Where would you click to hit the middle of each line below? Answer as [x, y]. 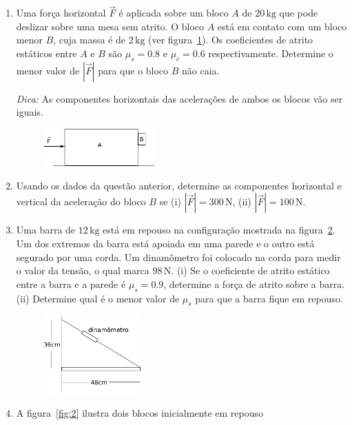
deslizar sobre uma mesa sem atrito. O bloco [110, 26]
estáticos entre [46, 53]
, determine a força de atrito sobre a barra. [254, 283]
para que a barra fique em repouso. [269, 298]
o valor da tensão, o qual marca [83, 270]
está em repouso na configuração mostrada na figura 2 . [219, 230]
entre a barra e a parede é [71, 283]
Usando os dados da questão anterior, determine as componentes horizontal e [179, 185]
